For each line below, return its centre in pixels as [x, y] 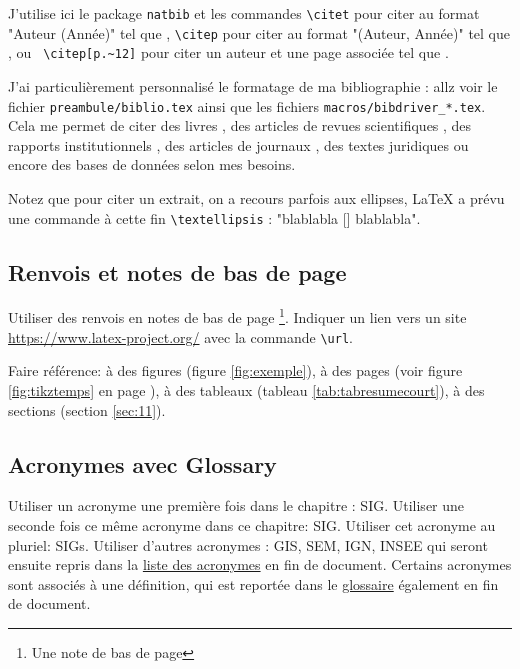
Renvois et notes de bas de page [177, 271]
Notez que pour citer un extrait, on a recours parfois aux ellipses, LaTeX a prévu [256, 198]
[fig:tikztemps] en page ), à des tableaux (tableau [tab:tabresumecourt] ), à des [246, 389]
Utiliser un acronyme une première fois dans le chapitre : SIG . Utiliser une [236, 505]
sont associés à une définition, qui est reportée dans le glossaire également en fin [253, 583]
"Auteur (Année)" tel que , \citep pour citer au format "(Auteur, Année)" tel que [259, 32]
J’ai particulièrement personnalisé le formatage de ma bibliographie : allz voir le [253, 85]
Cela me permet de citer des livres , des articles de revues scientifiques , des [240, 125]
